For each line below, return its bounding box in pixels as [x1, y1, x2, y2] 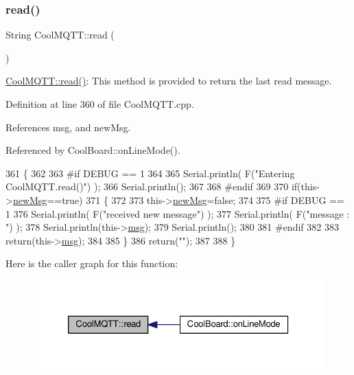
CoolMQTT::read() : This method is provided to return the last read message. [5, 73, 332, 88]
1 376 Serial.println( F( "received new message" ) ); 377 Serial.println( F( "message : [5, 206, 350, 220]
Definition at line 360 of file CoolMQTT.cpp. [5, 97, 194, 111]
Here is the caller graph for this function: [5, 256, 178, 271]
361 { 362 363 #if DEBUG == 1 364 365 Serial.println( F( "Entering [5, 166, 295, 180]
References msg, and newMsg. [5, 120, 131, 134]
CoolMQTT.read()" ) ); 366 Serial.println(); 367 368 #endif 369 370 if [5, 179, 298, 194]
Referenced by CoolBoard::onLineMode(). [5, 143, 180, 157]
